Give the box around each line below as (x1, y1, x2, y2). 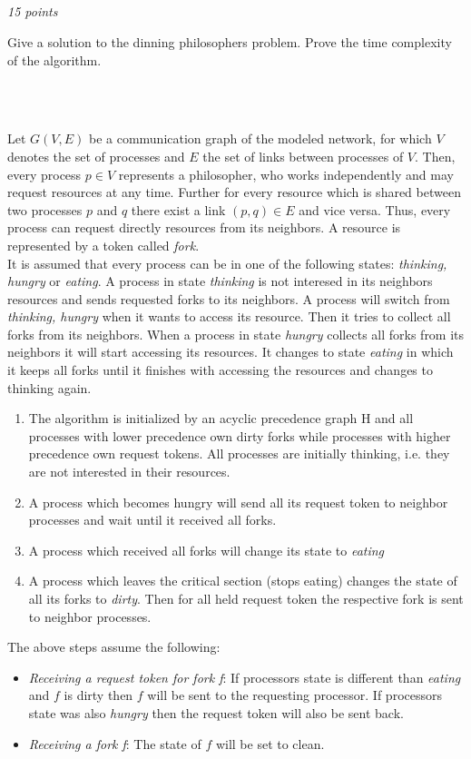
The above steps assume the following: (7, 637, 221, 656)
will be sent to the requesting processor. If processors (147, 685, 442, 705)
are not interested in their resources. (28, 462, 231, 481)
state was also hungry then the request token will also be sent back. (28, 703, 404, 722)
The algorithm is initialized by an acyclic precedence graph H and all (28, 409, 414, 428)
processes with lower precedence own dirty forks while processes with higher (28, 426, 451, 445)
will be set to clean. (215, 734, 325, 753)
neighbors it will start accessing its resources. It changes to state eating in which (7, 342, 454, 361)
